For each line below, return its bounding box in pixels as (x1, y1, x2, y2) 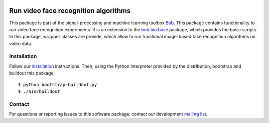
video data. (9, 40, 32, 47)
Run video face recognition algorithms (9, 6, 131, 15)
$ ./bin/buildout (18, 89, 60, 94)
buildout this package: (9, 70, 55, 76)
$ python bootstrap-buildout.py (18, 82, 97, 87)
